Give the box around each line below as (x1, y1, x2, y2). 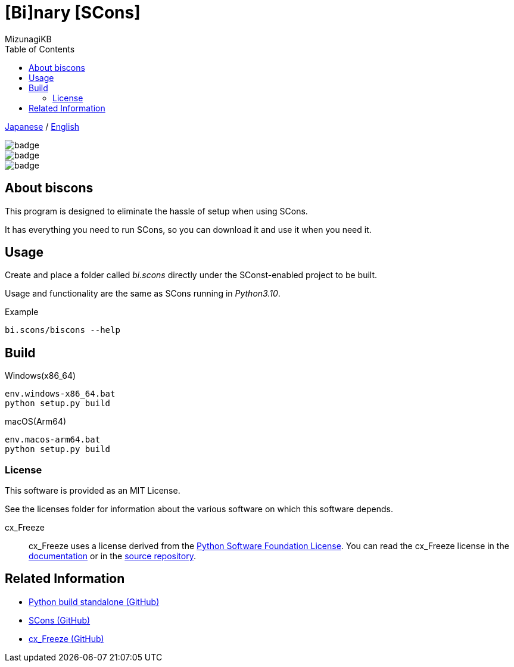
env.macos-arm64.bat (5, 435, 101, 445)
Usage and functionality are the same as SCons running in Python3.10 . (5, 288, 281, 299)
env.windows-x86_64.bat (5, 389, 116, 399)
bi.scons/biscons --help (5, 325, 120, 335)
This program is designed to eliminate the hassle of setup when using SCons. (5, 205, 308, 216)
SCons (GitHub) (29, 615, 91, 625)
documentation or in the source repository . (29, 551, 196, 562)
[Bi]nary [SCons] (5, 2, 141, 23)
